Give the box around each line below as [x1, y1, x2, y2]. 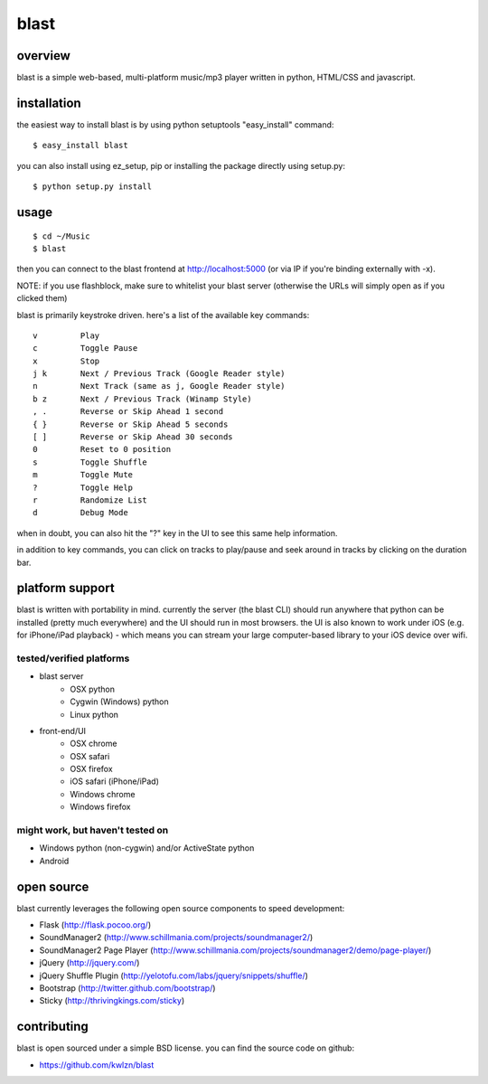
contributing [16, 1019, 89, 1034]
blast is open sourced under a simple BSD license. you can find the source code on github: [16, 1042, 355, 1053]
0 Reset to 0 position [33, 444, 172, 455]
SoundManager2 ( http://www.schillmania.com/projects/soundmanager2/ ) [39, 932, 314, 943]
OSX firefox [70, 764, 113, 775]
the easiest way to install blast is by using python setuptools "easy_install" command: [16, 118, 334, 130]
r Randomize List [33, 495, 148, 505]
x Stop [33, 355, 100, 366]
